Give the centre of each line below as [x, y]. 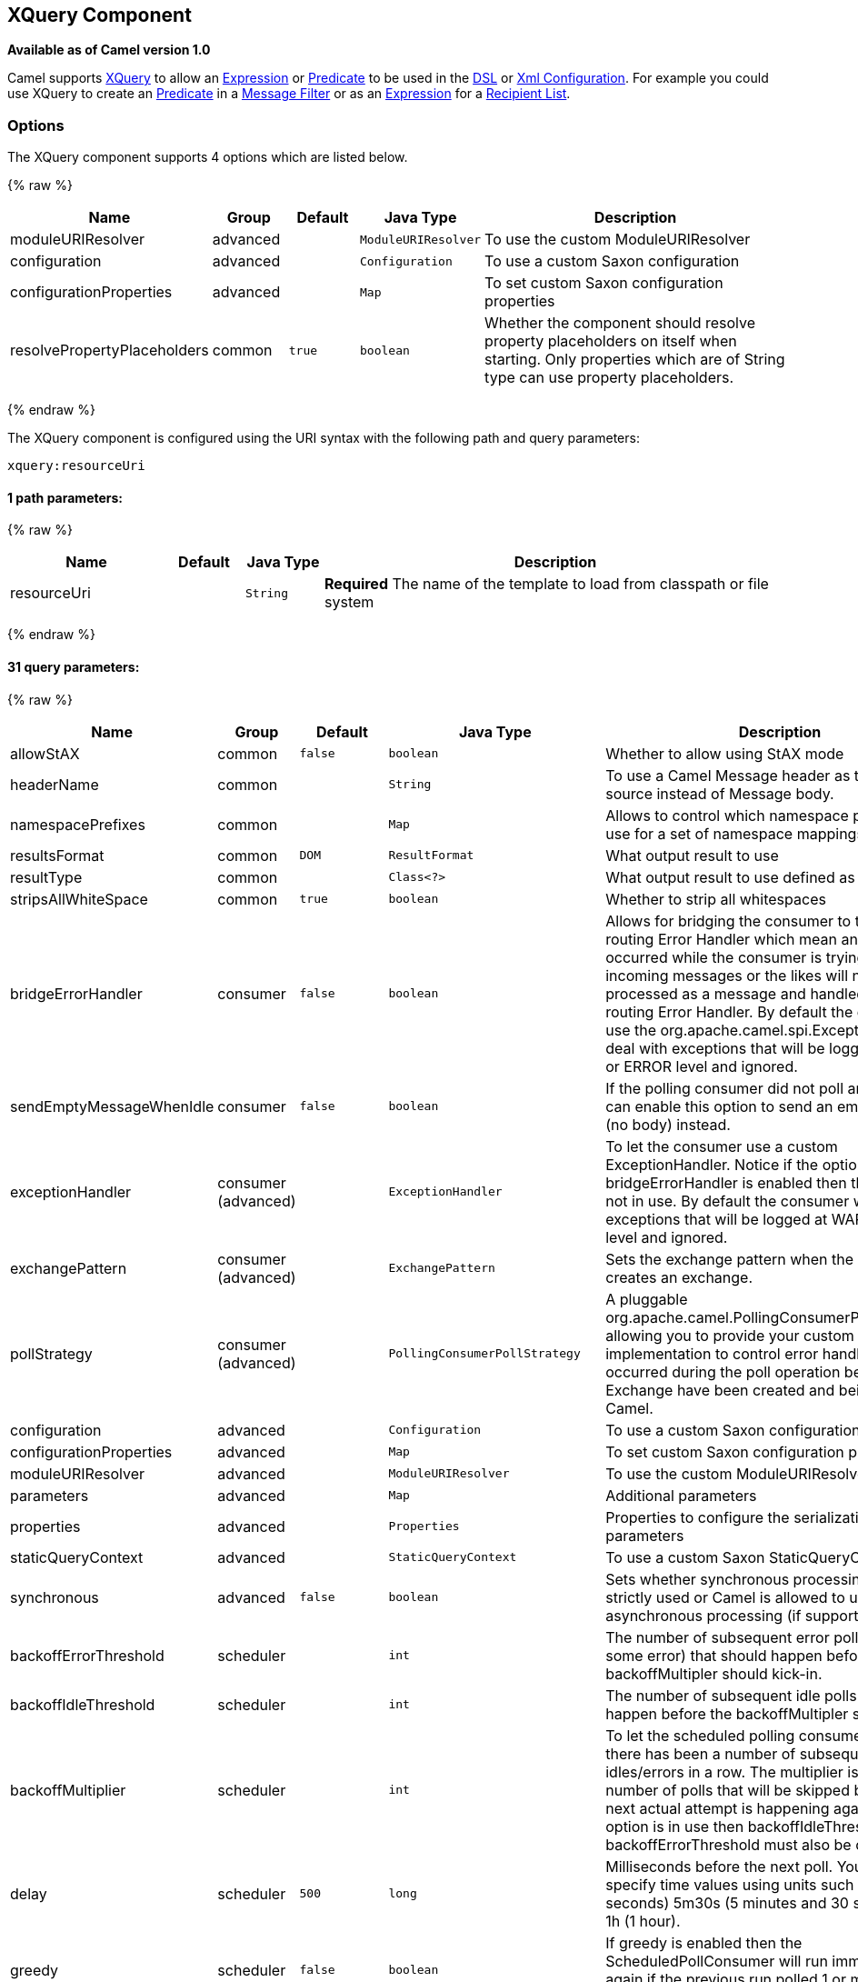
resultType [46, 877]
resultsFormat [57, 855]
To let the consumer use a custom [722, 1146]
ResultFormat [431, 856]
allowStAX [45, 753]
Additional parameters [681, 1495]
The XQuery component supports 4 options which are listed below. [208, 157]
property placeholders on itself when [611, 341]
